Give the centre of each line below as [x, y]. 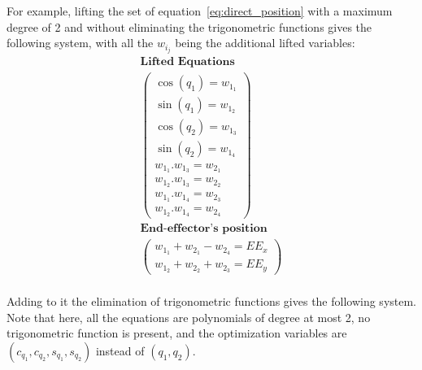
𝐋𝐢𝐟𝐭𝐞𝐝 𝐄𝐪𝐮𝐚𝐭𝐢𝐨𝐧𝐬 [187, 62]
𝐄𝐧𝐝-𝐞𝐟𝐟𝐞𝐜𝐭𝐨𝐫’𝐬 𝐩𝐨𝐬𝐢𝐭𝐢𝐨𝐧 [204, 229]
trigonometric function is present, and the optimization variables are [177, 333]
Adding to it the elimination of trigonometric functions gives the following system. [212, 301]
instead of [120, 350]
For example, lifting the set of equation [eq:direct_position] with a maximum [200, 11]
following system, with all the [80, 43]
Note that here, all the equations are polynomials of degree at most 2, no [189, 317]
